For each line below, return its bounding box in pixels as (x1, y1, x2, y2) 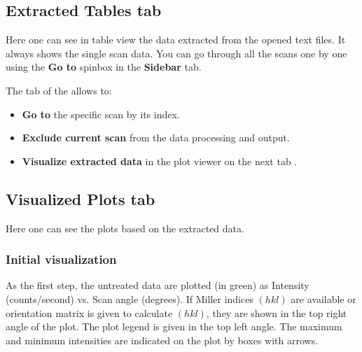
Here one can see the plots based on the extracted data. (6, 220, 244, 235)
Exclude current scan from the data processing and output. (22, 130, 290, 145)
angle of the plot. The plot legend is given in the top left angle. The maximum (6, 319, 342, 334)
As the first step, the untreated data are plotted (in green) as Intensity (6, 278, 309, 293)
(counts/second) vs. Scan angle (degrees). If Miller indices (6, 291, 253, 306)
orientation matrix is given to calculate (6, 305, 173, 320)
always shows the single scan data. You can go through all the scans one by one (6, 45, 347, 60)
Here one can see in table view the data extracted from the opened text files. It (6, 32, 346, 47)
